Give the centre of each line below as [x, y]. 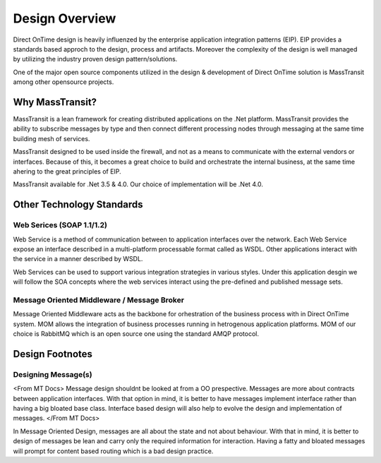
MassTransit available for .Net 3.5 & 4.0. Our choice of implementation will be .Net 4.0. [138, 184]
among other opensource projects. [64, 82]
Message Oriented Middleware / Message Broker [99, 300]
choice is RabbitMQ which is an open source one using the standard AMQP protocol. [136, 334]
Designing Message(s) [53, 374]
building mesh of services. [52, 138]
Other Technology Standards [78, 205]
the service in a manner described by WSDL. [78, 259]
